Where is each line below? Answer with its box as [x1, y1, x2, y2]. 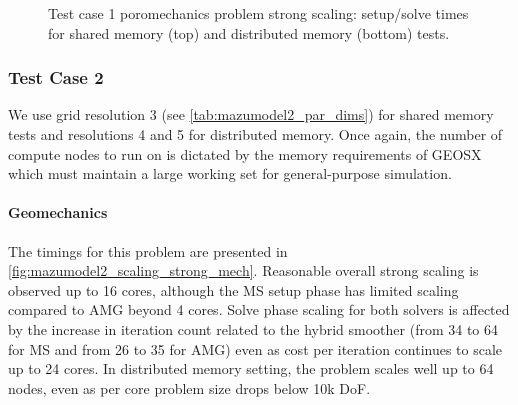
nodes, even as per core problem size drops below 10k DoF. [8, 377, 371, 398]
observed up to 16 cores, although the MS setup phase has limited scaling [8, 279, 459, 300]
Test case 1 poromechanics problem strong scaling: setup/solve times [48, 3, 469, 23]
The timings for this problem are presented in [8, 240, 288, 261]
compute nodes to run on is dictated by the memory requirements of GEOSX [8, 143, 482, 164]
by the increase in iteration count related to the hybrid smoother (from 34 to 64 [8, 318, 498, 339]
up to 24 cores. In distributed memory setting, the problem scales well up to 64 [8, 358, 494, 379]
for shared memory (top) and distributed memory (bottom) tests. [48, 22, 450, 43]
